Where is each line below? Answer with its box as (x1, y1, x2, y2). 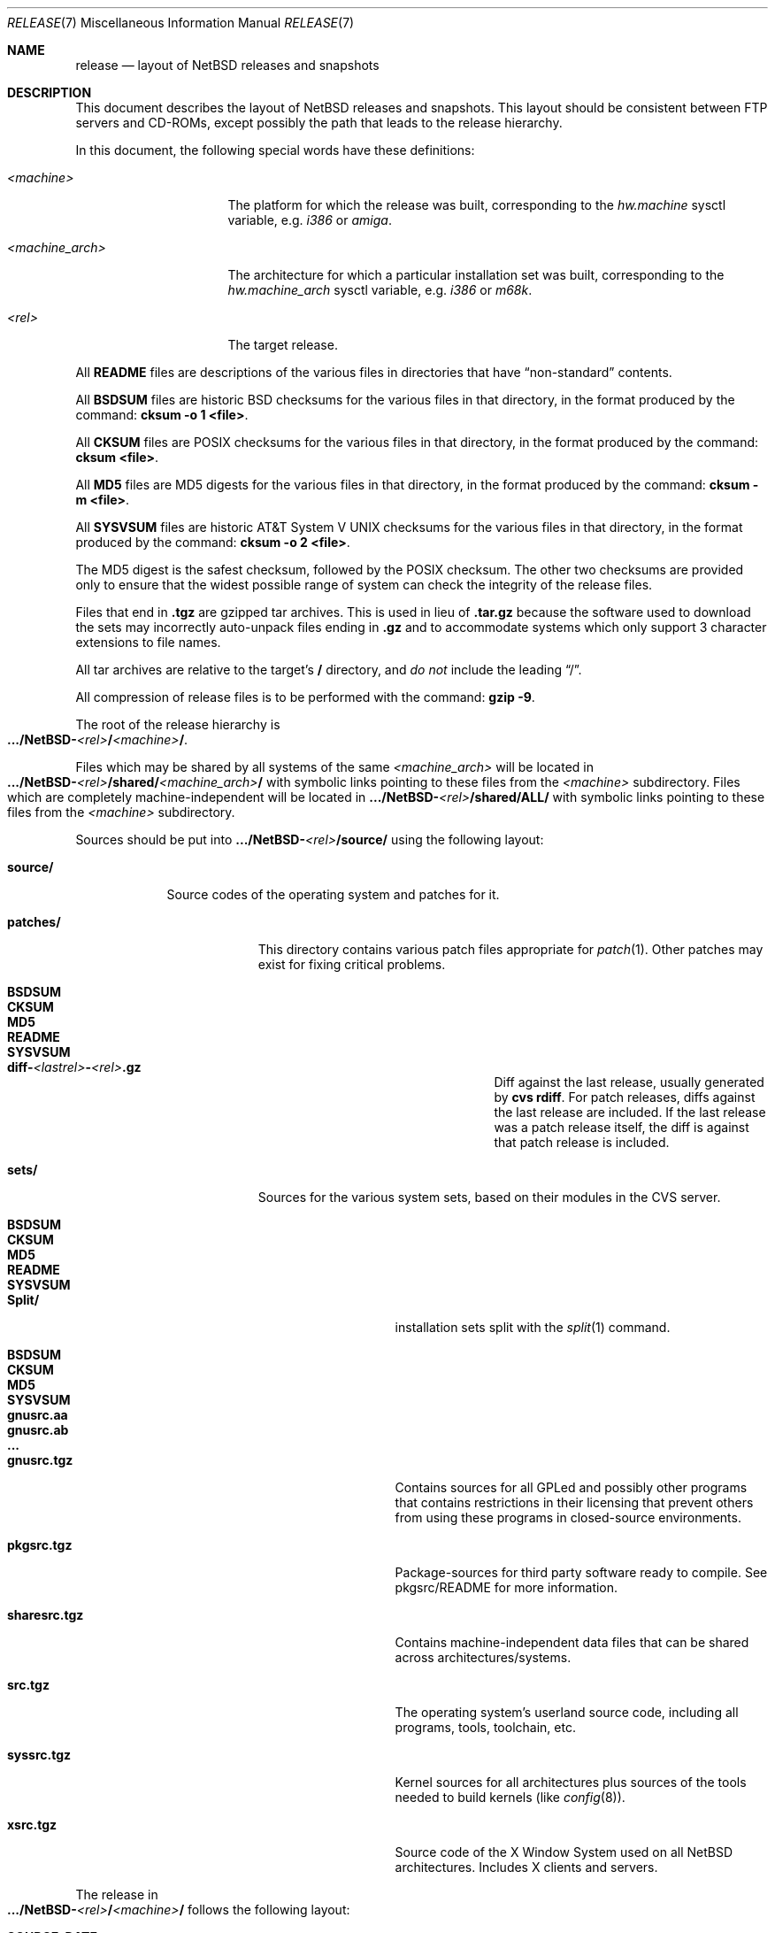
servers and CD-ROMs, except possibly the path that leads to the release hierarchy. (75, 115, 563, 130)
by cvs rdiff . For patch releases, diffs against (494, 1090, 756, 1105)
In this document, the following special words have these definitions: (75, 142, 475, 158)
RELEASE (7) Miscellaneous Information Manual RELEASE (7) (7, 15, 355, 30)
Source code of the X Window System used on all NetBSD (395, 1844, 733, 1860)
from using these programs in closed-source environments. (395, 1510, 741, 1525)
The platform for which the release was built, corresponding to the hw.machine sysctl (227, 197, 726, 212)
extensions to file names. (75, 635, 221, 650)
